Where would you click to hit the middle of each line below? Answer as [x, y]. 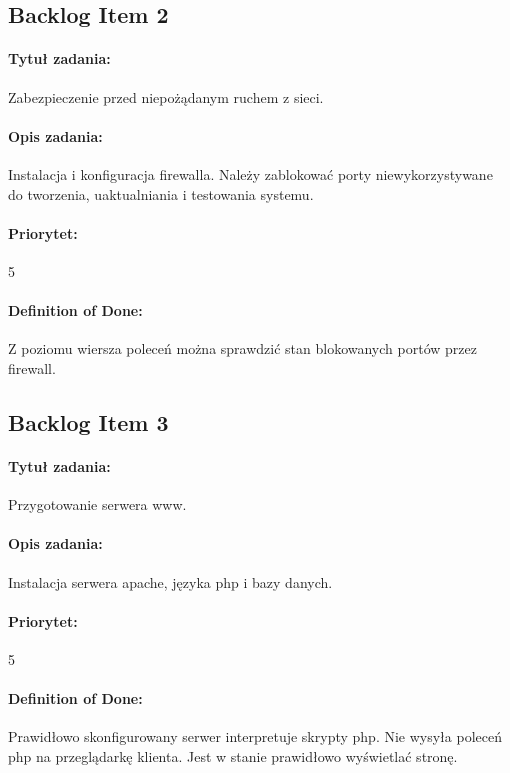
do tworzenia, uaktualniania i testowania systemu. [161, 193]
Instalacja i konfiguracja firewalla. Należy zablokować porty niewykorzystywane [250, 173]
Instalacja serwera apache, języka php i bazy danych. [170, 581]
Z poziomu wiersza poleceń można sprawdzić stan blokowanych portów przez [242, 348]
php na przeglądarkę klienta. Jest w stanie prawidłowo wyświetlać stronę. [233, 755]
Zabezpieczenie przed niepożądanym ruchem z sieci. [166, 96]
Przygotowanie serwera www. [97, 504]
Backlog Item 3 [88, 421]
